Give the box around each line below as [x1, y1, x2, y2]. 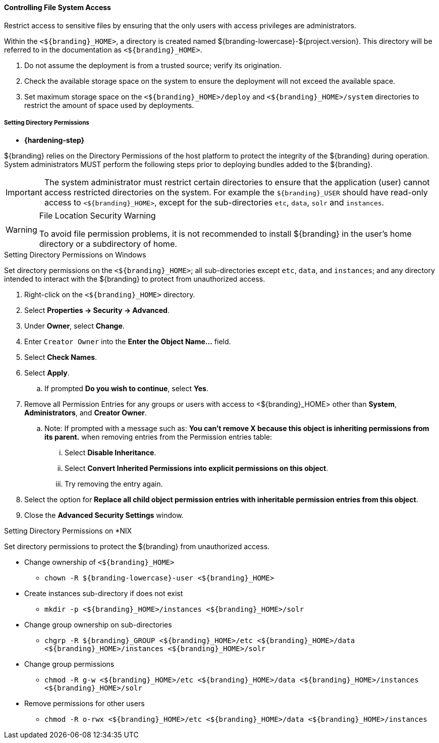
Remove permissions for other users [24, 699, 145, 708]
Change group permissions [24, 660, 115, 669]
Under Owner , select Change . [24, 322, 125, 331]
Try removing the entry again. [65, 480, 163, 489]
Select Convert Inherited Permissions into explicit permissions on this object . [65, 464, 328, 473]
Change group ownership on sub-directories [24, 620, 172, 629]
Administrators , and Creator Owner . [24, 408, 147, 417]
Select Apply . [24, 368, 70, 378]
